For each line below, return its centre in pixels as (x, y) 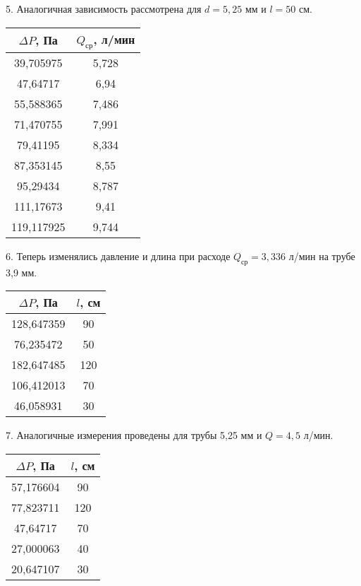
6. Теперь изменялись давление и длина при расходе (118, 256)
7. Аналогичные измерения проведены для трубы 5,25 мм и (134, 435)
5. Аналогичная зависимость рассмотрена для (104, 8)
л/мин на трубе (322, 256)
